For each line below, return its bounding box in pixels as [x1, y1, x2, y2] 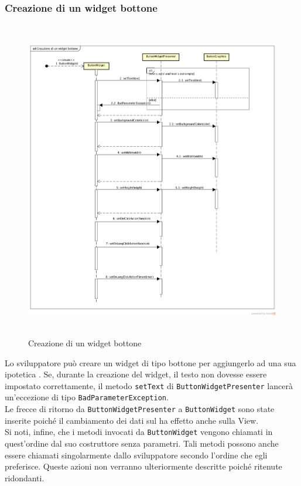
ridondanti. [5, 471, 45, 484]
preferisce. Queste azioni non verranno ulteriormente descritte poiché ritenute [5, 460, 282, 473]
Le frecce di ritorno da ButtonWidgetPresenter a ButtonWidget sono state [5, 403, 275, 415]
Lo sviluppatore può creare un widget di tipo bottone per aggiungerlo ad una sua [5, 356, 296, 369]
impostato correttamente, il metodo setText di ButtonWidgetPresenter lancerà [5, 379, 293, 392]
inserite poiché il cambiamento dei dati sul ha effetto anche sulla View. [5, 414, 259, 426]
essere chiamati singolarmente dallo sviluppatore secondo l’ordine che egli [5, 448, 268, 461]
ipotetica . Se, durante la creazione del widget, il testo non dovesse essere [5, 368, 267, 380]
